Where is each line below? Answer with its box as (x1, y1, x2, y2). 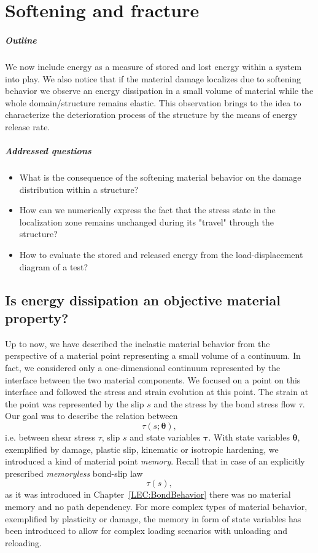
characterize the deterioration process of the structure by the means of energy (5, 108, 298, 121)
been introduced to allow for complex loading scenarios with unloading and (5, 524, 287, 537)
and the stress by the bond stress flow (153, 397, 297, 410)
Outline (5, 33, 37, 46)
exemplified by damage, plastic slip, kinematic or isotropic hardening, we (5, 442, 279, 455)
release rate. (5, 120, 50, 133)
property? (5, 308, 69, 327)
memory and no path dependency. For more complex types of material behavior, (5, 500, 308, 512)
